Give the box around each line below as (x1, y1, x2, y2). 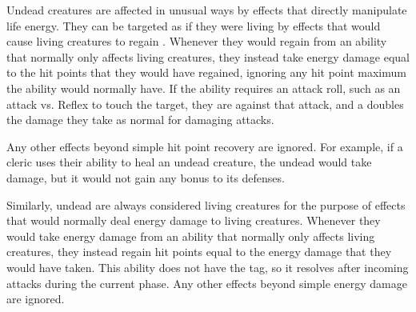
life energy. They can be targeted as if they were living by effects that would (6, 17, 381, 34)
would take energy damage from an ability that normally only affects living (6, 227, 375, 244)
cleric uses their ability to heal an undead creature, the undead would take (6, 154, 372, 170)
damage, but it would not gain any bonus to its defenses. (6, 169, 285, 186)
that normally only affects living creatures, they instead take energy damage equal (6, 48, 410, 65)
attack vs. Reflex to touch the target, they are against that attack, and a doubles (6, 95, 404, 112)
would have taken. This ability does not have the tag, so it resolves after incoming (6, 258, 409, 275)
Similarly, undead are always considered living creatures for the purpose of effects (6, 196, 406, 213)
